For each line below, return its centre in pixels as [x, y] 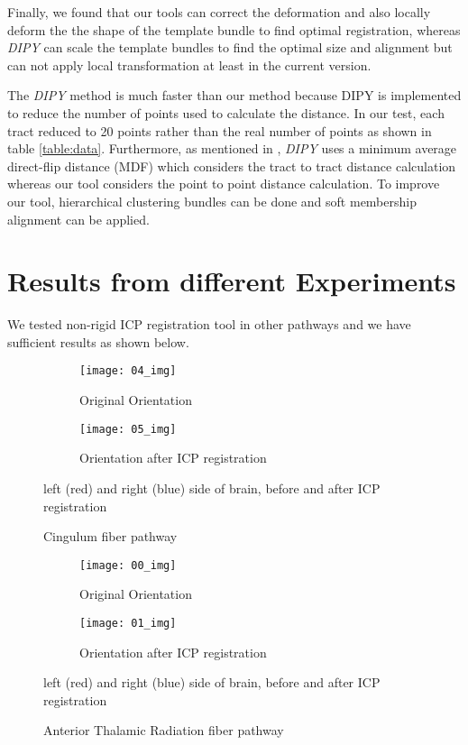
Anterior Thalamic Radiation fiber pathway [164, 730]
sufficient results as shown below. [98, 341]
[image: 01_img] [128, 623]
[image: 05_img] [128, 429]
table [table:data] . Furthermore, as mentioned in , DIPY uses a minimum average [232, 148]
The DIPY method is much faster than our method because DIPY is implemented [234, 95]
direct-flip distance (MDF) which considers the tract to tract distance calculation [232, 166]
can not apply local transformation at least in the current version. [189, 64]
